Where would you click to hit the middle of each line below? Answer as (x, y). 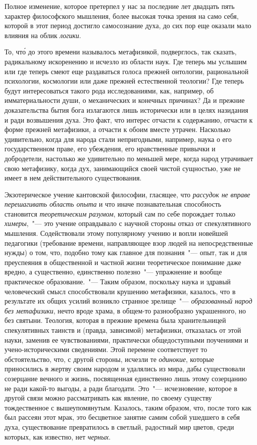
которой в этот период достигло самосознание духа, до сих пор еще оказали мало (128, 25)
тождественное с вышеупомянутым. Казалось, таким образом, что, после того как (128, 407)
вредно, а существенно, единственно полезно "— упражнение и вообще (113, 272)
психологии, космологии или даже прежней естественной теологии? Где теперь (124, 81)
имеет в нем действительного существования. (73, 178)
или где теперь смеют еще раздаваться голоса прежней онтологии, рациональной (127, 71)
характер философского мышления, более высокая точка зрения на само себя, (122, 16)
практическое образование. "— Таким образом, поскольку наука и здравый (118, 282)
